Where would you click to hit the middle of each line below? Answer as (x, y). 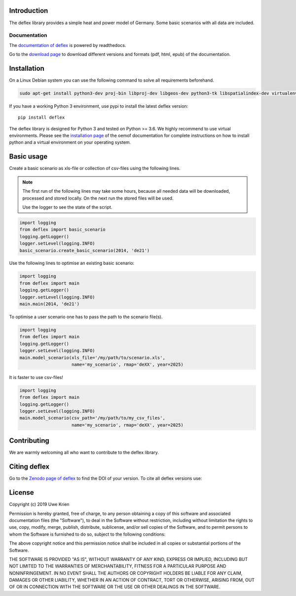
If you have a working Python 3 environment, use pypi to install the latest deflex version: (99, 106)
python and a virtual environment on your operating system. (70, 142)
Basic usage (28, 156)
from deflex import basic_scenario (62, 230)
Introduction (29, 11)
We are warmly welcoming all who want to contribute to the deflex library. (84, 453)
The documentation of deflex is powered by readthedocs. (68, 45)
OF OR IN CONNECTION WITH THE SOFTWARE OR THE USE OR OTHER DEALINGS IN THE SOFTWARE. (115, 587)
